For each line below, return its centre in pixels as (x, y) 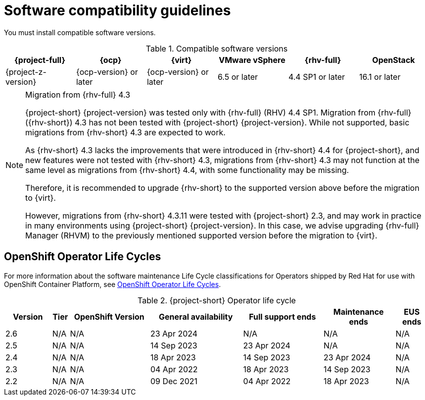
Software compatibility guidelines (118, 10)
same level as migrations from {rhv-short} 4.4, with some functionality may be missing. (187, 170)
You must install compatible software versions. (80, 32)
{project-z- (26, 72)
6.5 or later (238, 77)
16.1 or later (380, 77)
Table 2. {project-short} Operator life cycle (217, 300)
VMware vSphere (252, 60)
